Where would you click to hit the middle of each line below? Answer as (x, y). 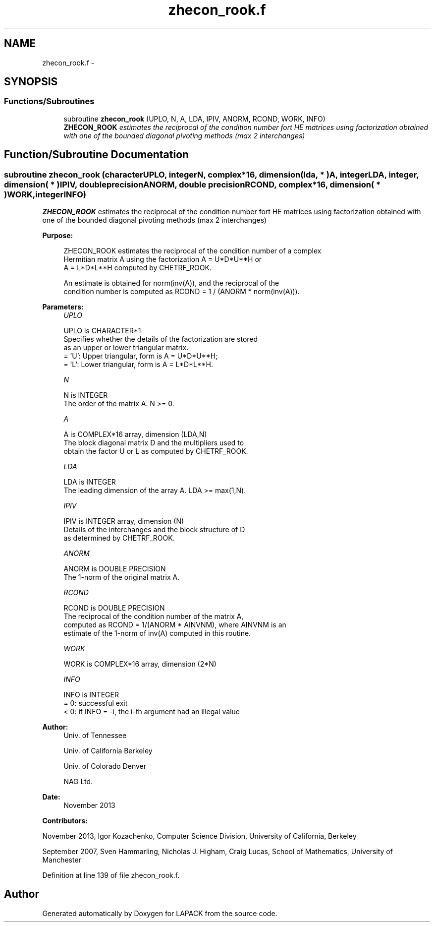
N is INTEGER (86, 395)
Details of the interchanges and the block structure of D (154, 530)
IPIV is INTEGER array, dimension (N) (124, 521)
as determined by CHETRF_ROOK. (119, 538)
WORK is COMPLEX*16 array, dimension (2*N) (140, 664)
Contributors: (65, 821)
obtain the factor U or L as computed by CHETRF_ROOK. (156, 451)
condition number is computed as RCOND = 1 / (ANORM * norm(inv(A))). (182, 292)
